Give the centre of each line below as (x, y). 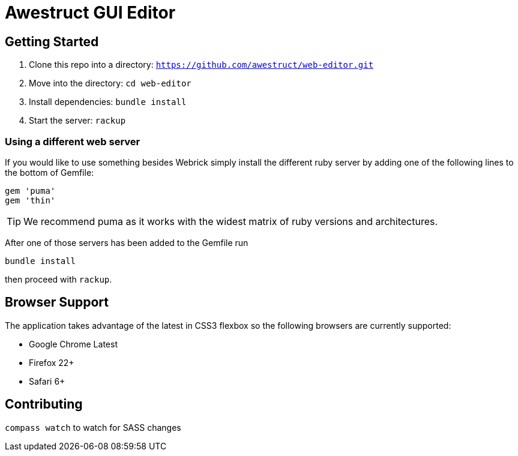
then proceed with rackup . (59, 279)
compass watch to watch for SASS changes (93, 427)
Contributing (44, 404)
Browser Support (57, 302)
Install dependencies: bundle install (108, 102)
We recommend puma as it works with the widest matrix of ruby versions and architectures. (231, 221)
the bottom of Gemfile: (50, 172)
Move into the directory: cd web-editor (110, 83)
